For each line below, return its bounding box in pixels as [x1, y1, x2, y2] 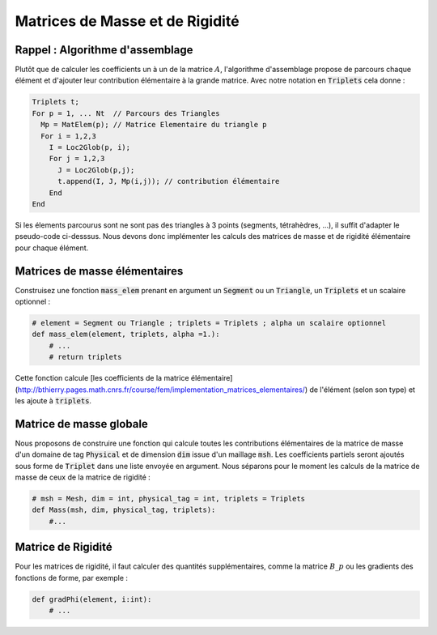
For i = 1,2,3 [40, 131, 97, 141]
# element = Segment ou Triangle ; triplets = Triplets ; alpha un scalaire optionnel [32, 318, 387, 327]
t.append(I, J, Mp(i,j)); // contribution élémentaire [57, 177, 280, 186]
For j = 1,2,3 [49, 154, 105, 164]
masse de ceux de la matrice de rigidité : [15, 472, 151, 482]
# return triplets [49, 352, 122, 362]
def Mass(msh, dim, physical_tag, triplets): [32, 505, 216, 514]
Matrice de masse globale [15, 417, 149, 431]
